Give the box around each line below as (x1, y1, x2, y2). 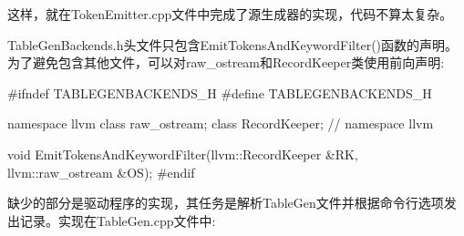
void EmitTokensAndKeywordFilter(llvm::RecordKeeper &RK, (7, 144, 358, 163)
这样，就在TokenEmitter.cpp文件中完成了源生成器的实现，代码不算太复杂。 (7, 5, 453, 23)
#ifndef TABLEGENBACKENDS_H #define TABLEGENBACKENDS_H (7, 83, 432, 102)
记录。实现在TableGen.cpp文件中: (19, 210, 216, 230)
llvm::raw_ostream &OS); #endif (7, 162, 195, 181)
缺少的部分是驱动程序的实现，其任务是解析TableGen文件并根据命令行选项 (7, 193, 444, 212)
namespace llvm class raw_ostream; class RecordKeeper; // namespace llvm (7, 114, 434, 133)
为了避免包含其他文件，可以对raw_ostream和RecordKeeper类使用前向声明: (7, 53, 445, 72)
